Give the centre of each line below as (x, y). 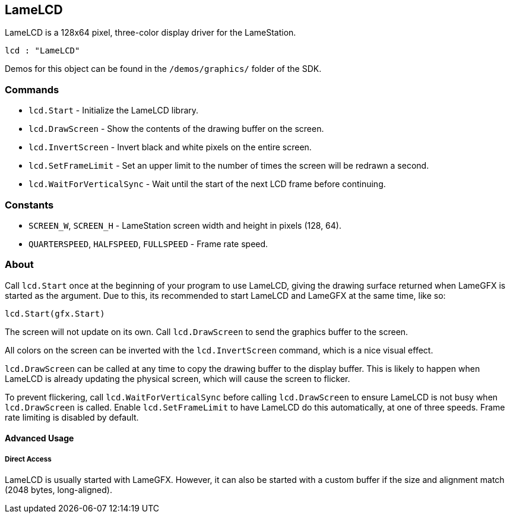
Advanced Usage (39, 438)
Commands (32, 89)
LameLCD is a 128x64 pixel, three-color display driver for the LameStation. (151, 33)
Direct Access (28, 459)
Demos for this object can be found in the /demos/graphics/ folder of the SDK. (163, 69)
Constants (29, 205)
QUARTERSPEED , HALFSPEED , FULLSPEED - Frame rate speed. (148, 244)
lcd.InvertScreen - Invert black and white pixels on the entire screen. (170, 147)
